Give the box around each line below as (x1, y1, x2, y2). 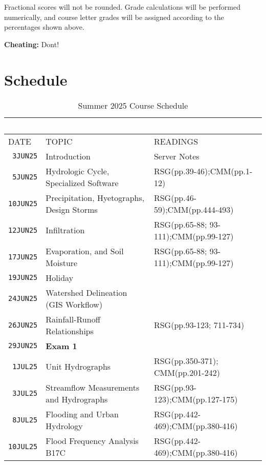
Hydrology (46, 419, 83, 432)
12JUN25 (8, 226, 38, 234)
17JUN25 (8, 252, 38, 261)
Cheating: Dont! (4, 38, 59, 49)
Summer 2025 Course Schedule (78, 99, 188, 111)
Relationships (46, 325, 94, 337)
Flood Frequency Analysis (46, 434, 139, 447)
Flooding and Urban (46, 408, 119, 420)
